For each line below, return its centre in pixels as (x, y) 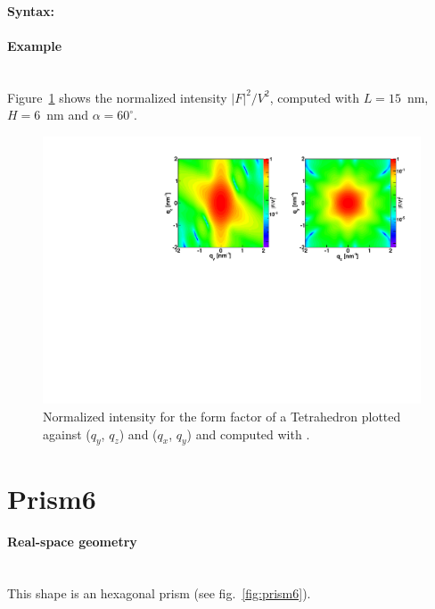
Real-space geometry (72, 542)
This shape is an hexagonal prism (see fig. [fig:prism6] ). (159, 593)
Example (35, 45)
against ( (67, 434)
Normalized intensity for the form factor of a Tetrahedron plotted (222, 417)
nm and (67, 115)
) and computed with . (248, 434)
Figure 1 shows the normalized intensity (117, 97)
